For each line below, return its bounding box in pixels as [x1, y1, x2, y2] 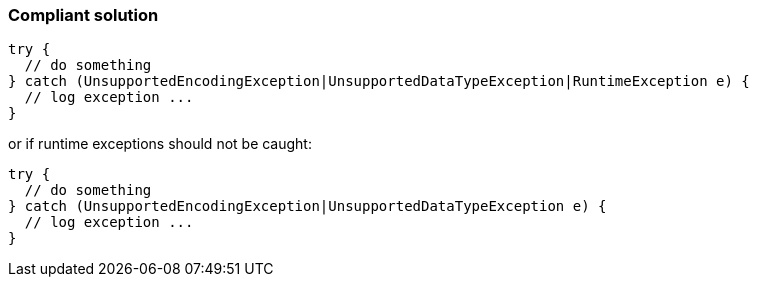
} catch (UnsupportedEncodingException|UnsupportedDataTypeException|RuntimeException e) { [8, 73, 750, 90]
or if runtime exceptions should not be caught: [8, 135, 312, 153]
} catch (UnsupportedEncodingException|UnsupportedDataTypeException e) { [8, 198, 607, 215]
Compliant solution [8, 5, 159, 25]
